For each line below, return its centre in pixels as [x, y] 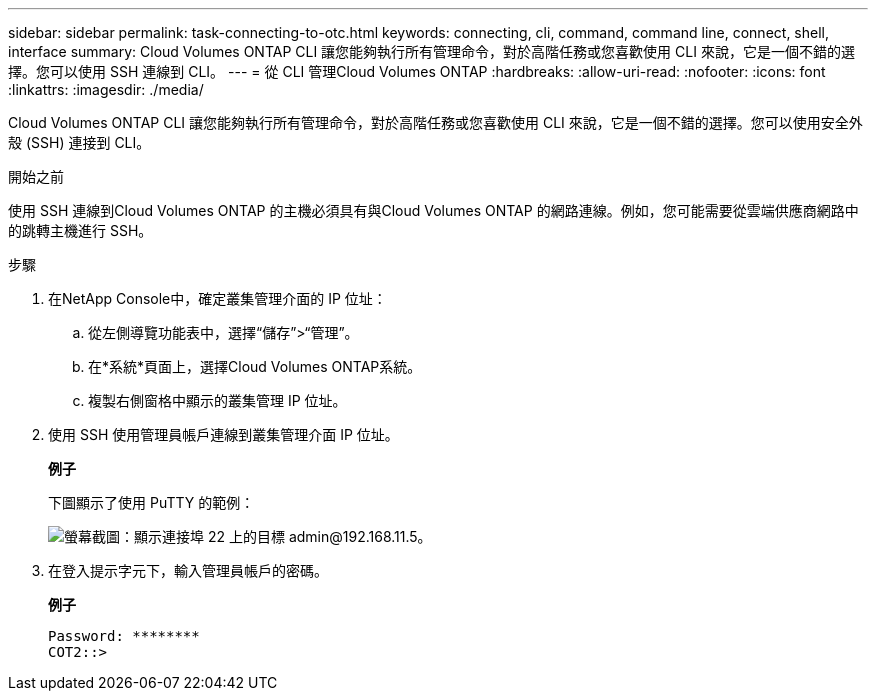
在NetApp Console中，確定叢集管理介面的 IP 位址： [217, 298]
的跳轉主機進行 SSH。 [80, 230]
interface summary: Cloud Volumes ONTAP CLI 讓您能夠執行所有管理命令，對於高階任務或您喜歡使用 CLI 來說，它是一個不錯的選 [431, 51]
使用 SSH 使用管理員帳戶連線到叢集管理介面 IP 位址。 [223, 434]
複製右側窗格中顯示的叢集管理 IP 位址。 [217, 400]
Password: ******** [124, 636]
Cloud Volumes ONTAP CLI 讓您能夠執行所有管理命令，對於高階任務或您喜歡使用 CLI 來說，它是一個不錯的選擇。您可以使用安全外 [435, 122]
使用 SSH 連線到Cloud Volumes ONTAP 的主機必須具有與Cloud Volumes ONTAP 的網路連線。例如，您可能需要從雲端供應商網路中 [433, 210]
